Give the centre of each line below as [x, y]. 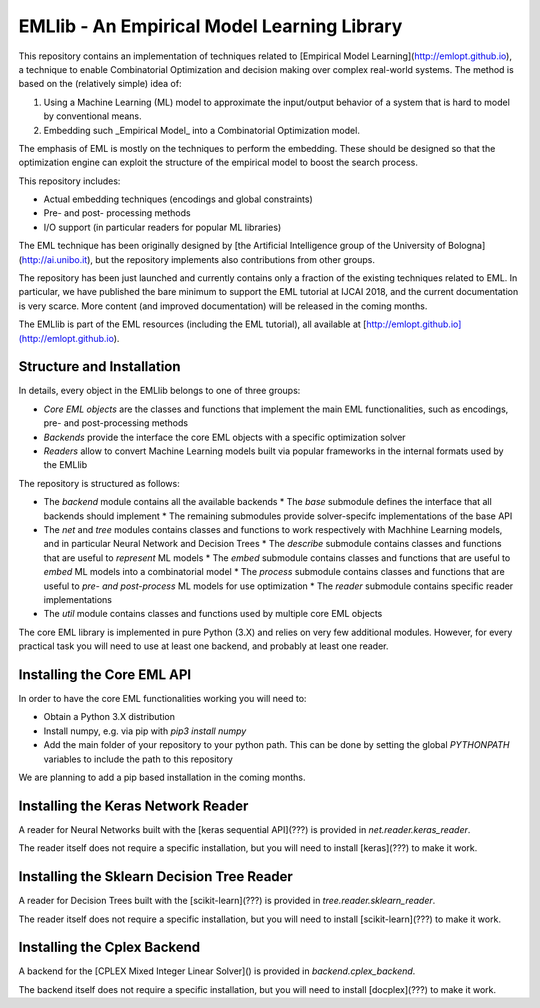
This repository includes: [69, 181]
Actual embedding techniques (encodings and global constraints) [178, 199]
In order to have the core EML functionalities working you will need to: [162, 699]
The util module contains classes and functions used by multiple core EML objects [213, 614]
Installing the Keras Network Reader [133, 805]
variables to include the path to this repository [138, 759]
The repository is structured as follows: [99, 483]
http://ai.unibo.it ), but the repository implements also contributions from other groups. [198, 259]
